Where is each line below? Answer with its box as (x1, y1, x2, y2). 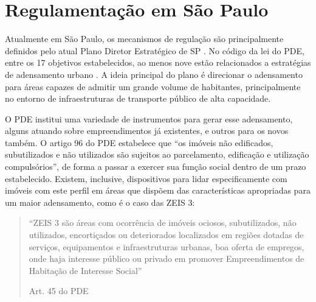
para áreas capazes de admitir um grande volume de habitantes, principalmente (5, 80, 301, 93)
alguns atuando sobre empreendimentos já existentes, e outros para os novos (5, 124, 289, 137)
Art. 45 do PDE (29, 284, 89, 297)
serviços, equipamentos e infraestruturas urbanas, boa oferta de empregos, (29, 240, 304, 253)
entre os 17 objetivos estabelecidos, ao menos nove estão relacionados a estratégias (5, 56, 311, 69)
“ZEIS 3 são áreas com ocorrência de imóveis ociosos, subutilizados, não (29, 216, 297, 229)
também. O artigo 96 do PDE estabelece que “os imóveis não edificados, (5, 136, 273, 149)
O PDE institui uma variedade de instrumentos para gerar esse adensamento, (5, 112, 293, 125)
